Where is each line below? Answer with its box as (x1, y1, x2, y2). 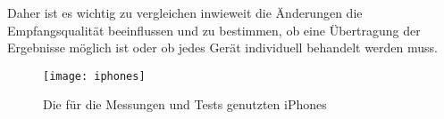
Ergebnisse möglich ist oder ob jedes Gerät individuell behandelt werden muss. (7, 38, 438, 57)
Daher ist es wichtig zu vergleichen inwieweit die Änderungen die (7, 4, 363, 21)
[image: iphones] (43, 69, 146, 83)
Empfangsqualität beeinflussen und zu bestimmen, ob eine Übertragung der (7, 20, 421, 39)
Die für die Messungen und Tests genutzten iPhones (43, 95, 327, 114)
